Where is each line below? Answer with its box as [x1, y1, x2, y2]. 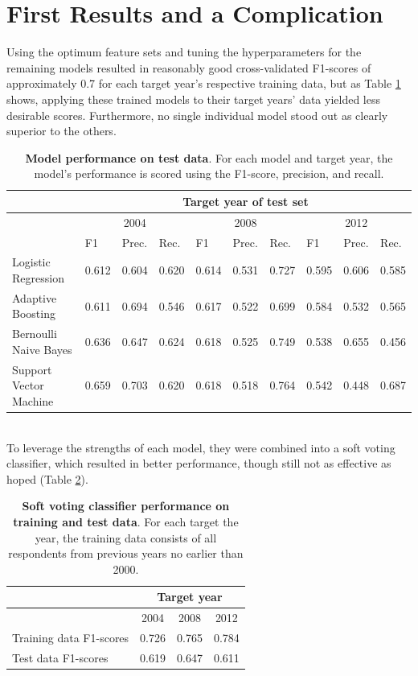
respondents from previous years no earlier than [8, 545, 244, 562]
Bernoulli [12, 325, 57, 342]
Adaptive [12, 289, 57, 306]
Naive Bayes [12, 340, 72, 357]
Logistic [12, 253, 51, 270]
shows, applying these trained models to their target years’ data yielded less [6, 90, 381, 107]
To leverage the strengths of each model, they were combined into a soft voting [6, 439, 395, 455]
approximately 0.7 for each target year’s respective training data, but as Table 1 [6, 75, 401, 92]
